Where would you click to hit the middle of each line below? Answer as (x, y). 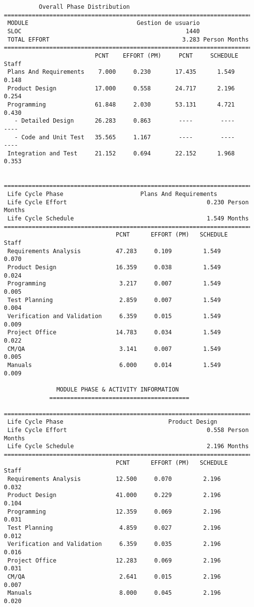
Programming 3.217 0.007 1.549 (114, 284)
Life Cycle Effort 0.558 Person (128, 430)
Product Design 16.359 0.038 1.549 (114, 267)
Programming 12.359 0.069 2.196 (114, 511)
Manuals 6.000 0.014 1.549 (114, 365)
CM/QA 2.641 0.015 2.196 (114, 576)
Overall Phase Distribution (84, 7)
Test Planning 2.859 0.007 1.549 (114, 300)
